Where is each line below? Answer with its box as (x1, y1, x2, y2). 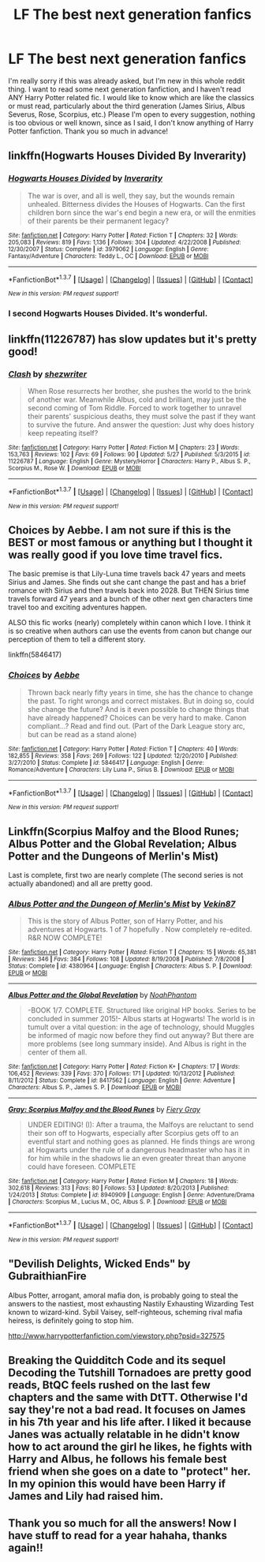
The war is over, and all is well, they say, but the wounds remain (27, 191, 235, 200)
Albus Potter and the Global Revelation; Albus (8, 837, 237, 850)
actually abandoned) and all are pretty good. (8, 878, 153, 889)
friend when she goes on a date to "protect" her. (8, 1465, 251, 1478)
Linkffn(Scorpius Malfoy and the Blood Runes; (8, 825, 240, 838)
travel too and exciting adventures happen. (8, 602, 147, 612)
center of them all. (27, 1047, 88, 1057)
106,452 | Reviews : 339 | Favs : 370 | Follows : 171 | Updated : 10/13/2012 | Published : (8, 1069, 236, 1078)
